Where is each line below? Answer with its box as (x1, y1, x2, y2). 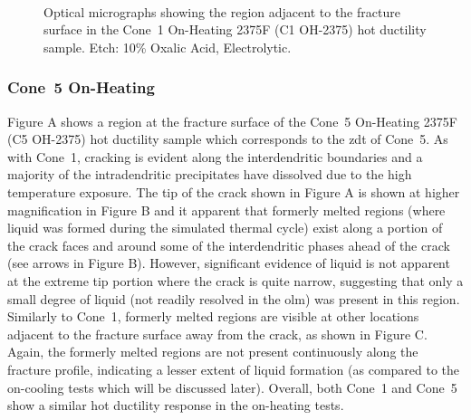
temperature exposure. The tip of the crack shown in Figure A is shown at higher (7, 182, 460, 201)
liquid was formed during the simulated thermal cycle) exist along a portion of (7, 218, 443, 237)
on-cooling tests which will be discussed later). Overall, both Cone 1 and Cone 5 (7, 377, 457, 396)
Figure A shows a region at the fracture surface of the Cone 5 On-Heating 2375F (7, 111, 458, 130)
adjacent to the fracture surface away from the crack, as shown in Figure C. (7, 324, 428, 343)
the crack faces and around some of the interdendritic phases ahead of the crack (7, 235, 450, 254)
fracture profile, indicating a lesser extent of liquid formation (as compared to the (7, 359, 460, 378)
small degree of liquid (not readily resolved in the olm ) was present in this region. (7, 289, 460, 308)
